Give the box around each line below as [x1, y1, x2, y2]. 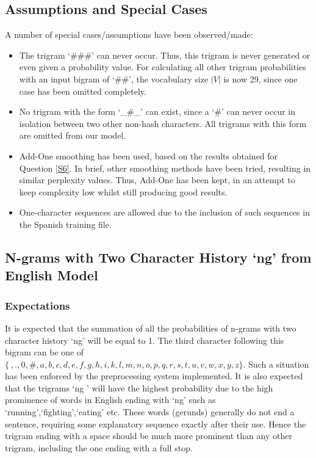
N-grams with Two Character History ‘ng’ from [5, 247, 312, 266]
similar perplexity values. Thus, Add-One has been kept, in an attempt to [19, 173, 295, 186]
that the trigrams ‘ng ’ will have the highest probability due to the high [5, 381, 273, 394]
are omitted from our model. [19, 129, 126, 142]
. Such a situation [243, 357, 309, 370]
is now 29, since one [223, 72, 298, 85]
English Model [5, 266, 98, 285]
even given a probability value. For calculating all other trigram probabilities [19, 60, 306, 73]
